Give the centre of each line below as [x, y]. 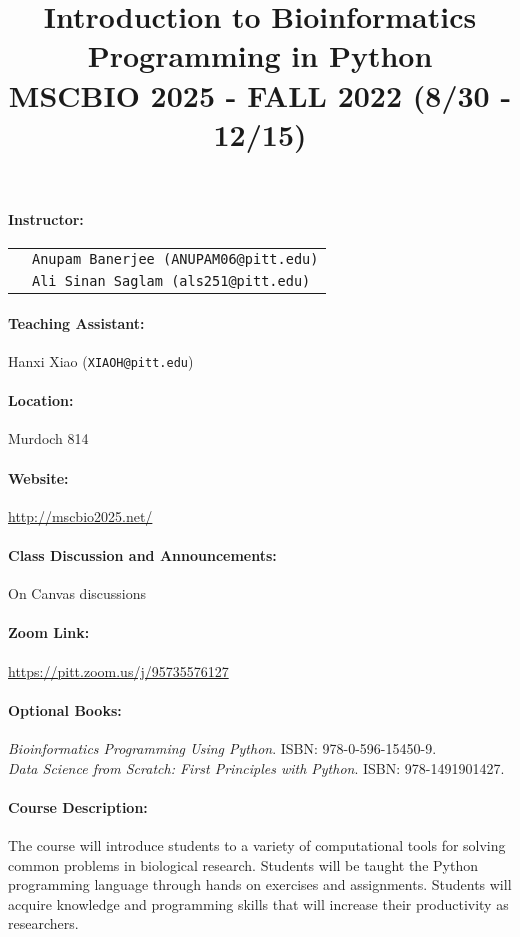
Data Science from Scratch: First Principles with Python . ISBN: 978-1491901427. [256, 767]
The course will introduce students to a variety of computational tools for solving [257, 844]
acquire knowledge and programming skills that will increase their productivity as [258, 903]
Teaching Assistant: [76, 322]
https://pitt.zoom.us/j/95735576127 [118, 670]
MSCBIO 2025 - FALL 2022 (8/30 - [260, 94]
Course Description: [78, 806]
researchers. [43, 923]
